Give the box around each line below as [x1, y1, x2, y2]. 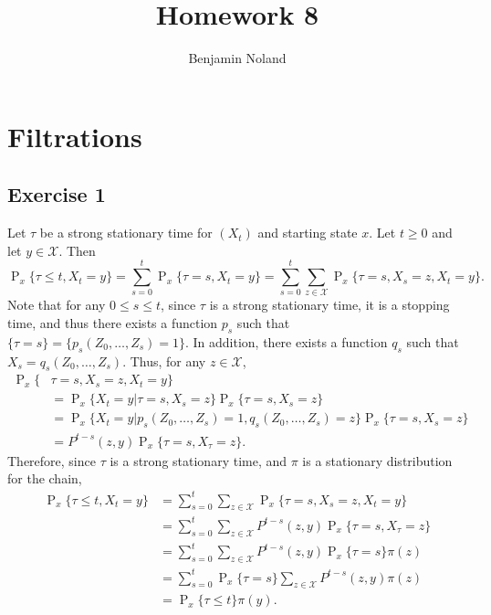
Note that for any [7, 295, 106, 314]
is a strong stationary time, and [110, 451, 287, 470]
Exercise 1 [7, 180, 106, 208]
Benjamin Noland [188, 48, 287, 68]
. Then [58, 240, 96, 260]
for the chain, [7, 469, 82, 488]
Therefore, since [7, 451, 96, 470]
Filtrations [7, 117, 142, 154]
